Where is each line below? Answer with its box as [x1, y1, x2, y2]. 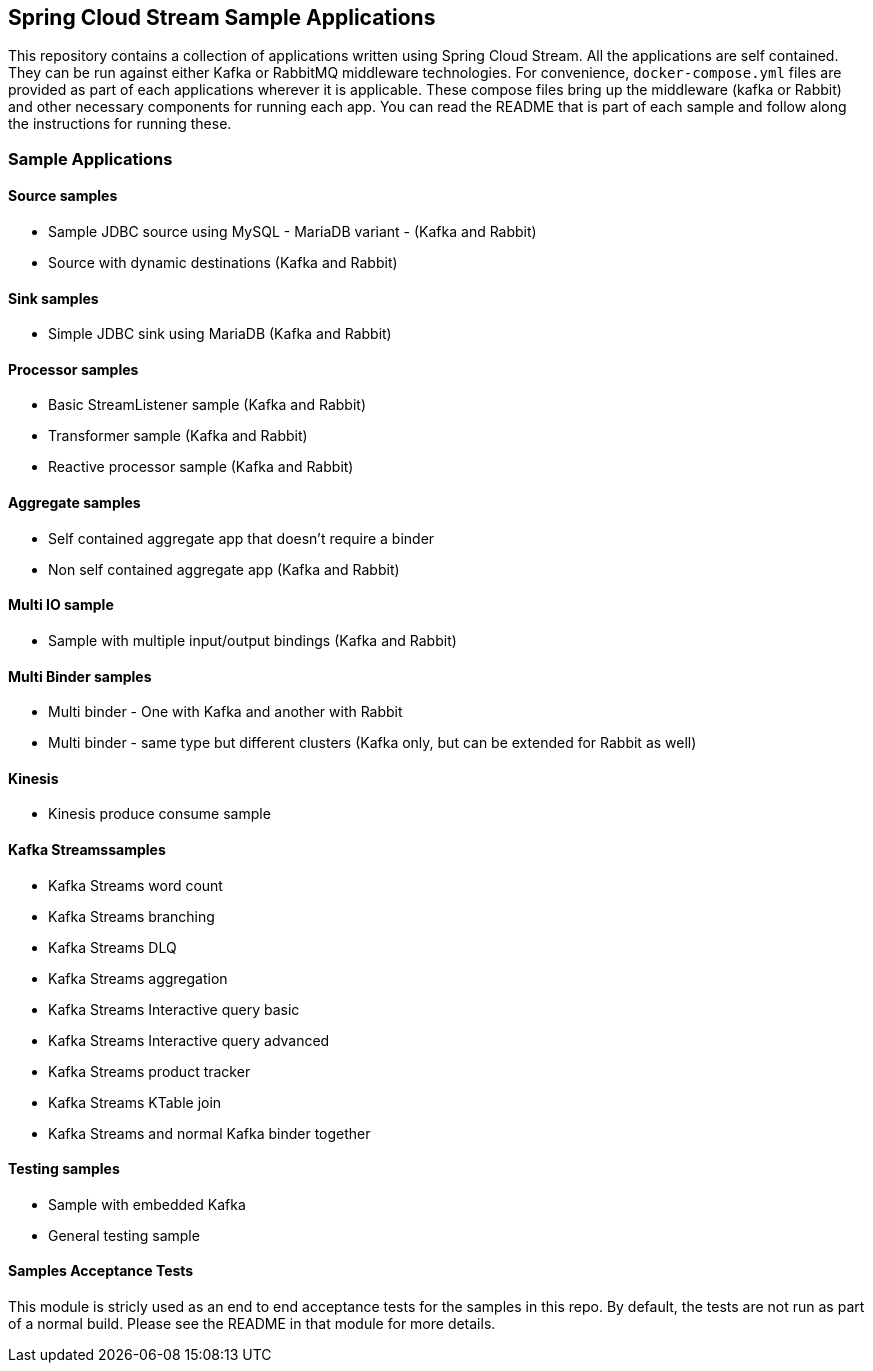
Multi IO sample [8, 596, 114, 614]
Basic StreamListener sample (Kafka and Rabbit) [48, 396, 366, 414]
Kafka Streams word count [48, 876, 223, 894]
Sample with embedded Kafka [48, 1195, 246, 1213]
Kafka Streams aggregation [48, 969, 228, 987]
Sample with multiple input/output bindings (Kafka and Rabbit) [48, 631, 457, 649]
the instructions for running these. [8, 115, 232, 133]
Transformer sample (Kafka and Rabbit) [48, 427, 308, 445]
